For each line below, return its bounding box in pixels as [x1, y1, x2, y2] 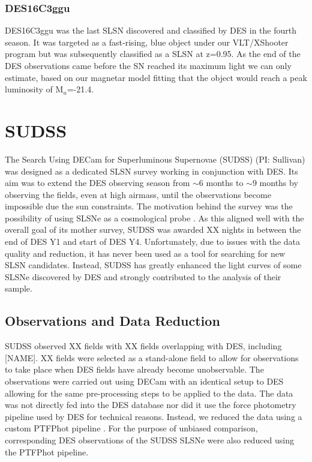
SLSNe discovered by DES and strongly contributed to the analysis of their [5, 270, 281, 283]
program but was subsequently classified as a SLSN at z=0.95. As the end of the [5, 47, 301, 60]
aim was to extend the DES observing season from [5, 176, 190, 189]
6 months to [199, 176, 244, 189]
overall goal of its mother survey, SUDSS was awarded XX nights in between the [5, 223, 301, 236]
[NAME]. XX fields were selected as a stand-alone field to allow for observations [5, 351, 299, 364]
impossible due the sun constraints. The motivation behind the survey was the [5, 200, 293, 212]
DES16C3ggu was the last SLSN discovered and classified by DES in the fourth [5, 24, 297, 37]
